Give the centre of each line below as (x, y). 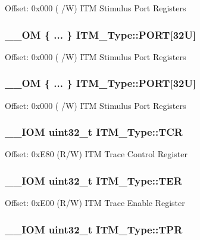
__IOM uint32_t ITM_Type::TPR (94, 229)
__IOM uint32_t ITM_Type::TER (93, 180)
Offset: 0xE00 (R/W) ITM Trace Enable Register (95, 203)
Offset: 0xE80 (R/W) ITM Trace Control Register (96, 154)
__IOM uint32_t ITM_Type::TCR (94, 132)
